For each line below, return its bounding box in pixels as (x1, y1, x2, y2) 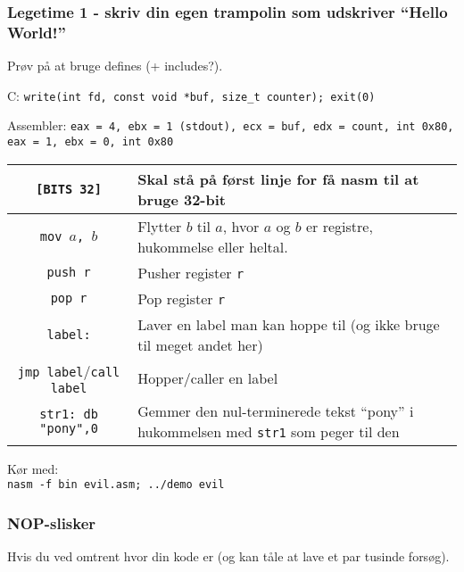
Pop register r (137, 287, 226, 309)
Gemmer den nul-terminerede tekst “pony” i (137, 400, 414, 421)
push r (46, 265, 91, 280)
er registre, (305, 215, 373, 236)
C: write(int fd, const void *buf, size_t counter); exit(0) (7, 86, 376, 104)
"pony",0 (39, 420, 98, 435)
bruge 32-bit (137, 188, 226, 210)
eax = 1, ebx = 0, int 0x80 (7, 136, 174, 149)
